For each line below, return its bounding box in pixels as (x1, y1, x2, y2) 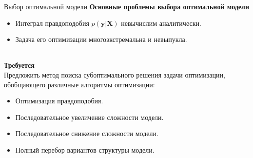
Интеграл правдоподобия (15, 18, 89, 28)
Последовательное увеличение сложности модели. (15, 112, 164, 122)
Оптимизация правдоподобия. (15, 96, 103, 106)
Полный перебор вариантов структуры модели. (15, 144, 155, 155)
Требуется (4, 60, 35, 70)
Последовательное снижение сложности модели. (15, 128, 158, 138)
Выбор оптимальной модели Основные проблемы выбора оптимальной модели (4, 1, 250, 11)
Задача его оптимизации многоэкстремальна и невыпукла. (15, 34, 187, 44)
